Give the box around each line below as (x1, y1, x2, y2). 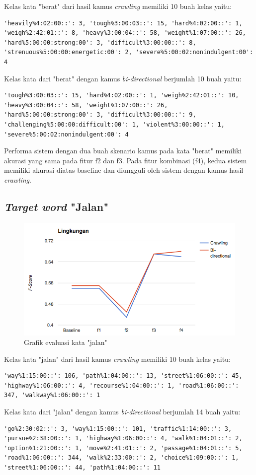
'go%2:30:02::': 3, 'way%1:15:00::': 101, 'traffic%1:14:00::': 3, (4, 425, 232, 432)
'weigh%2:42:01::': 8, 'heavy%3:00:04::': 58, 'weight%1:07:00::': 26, (4, 29, 246, 37)
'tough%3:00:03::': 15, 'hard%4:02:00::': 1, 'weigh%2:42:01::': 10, (4, 92, 239, 99)
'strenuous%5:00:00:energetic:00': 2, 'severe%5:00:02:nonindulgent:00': (4, 49, 254, 56)
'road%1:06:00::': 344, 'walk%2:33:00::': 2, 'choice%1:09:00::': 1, (4, 454, 239, 462)
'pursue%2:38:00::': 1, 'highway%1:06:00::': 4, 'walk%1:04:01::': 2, (4, 435, 243, 442)
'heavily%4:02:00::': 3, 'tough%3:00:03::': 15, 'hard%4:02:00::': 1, (4, 19, 243, 27)
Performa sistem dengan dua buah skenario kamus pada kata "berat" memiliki (4, 145, 242, 156)
